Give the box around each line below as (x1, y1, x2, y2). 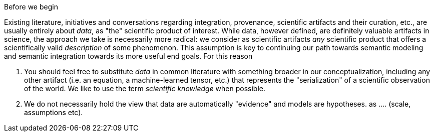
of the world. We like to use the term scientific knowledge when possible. (24, 84, 266, 93)
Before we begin (4, 2, 58, 11)
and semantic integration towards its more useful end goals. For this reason (4, 52, 253, 60)
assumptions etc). (24, 108, 83, 117)
